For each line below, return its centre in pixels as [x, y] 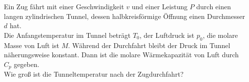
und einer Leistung [160, 6]
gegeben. [26, 64]
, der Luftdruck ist [167, 35]
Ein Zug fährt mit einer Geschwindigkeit [64, 6]
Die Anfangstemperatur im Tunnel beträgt [67, 35]
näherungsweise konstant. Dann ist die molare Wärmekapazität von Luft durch [121, 55]
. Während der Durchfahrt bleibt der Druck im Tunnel [149, 45]
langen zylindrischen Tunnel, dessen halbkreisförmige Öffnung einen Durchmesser [124, 16]
